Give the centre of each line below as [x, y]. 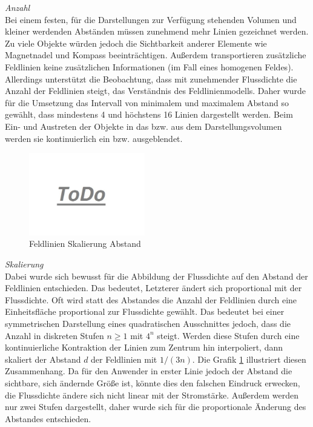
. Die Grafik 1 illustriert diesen [249, 359]
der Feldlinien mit [124, 359]
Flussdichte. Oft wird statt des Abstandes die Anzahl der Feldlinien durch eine [151, 299]
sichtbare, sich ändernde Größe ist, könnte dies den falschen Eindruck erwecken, [153, 382]
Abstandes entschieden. [48, 418]
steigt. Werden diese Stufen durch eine [228, 335]
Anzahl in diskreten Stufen [54, 335]
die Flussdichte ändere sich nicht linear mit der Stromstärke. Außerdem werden [152, 395]
